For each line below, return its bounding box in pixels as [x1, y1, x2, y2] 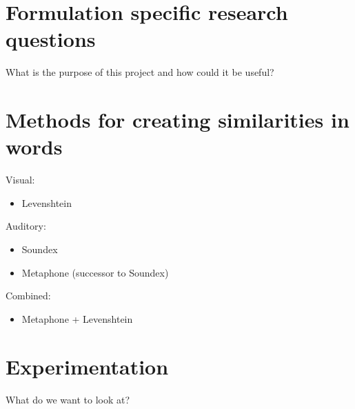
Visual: [6, 172, 35, 187]
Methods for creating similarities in [6, 106, 349, 134]
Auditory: [6, 219, 46, 233]
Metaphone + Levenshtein [21, 311, 133, 326]
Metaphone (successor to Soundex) [21, 265, 169, 279]
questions [6, 25, 96, 53]
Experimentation [6, 352, 169, 380]
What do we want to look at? [6, 392, 130, 406]
